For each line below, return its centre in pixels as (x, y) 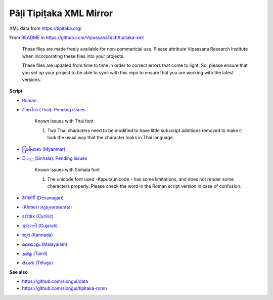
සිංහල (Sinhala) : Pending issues (55, 158)
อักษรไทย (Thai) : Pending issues (54, 110)
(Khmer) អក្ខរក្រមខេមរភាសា (47, 207)
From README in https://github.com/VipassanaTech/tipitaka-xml (77, 37)
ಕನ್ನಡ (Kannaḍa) (37, 235)
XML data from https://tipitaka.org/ (45, 28)
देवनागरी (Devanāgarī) (43, 198)
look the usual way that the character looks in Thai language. (111, 138)
